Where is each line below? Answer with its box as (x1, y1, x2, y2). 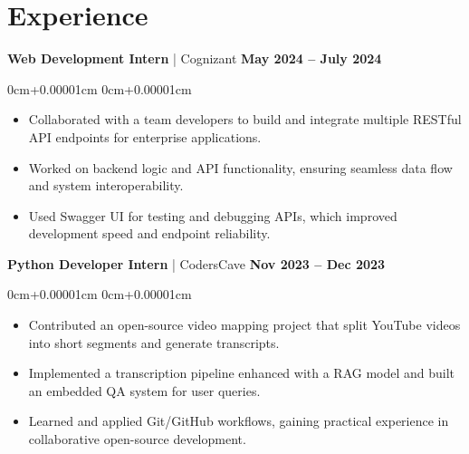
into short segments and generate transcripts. (28, 333, 280, 352)
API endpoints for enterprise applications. (28, 127, 262, 146)
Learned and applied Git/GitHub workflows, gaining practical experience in (28, 411, 449, 430)
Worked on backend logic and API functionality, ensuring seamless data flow (28, 158, 453, 177)
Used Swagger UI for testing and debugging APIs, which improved (28, 206, 397, 225)
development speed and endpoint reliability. (28, 224, 271, 243)
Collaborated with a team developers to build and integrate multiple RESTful (28, 110, 462, 129)
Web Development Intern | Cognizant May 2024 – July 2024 (7, 49, 382, 68)
